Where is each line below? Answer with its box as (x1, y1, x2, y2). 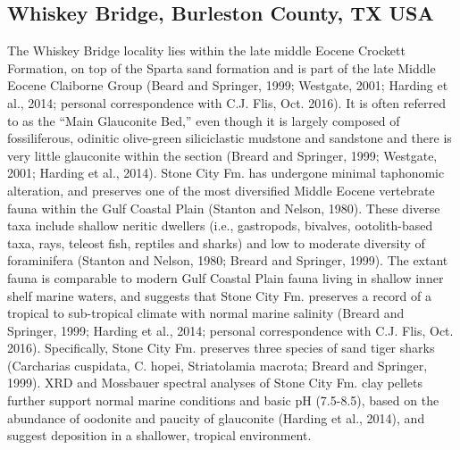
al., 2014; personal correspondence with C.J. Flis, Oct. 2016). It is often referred (7, 93, 446, 112)
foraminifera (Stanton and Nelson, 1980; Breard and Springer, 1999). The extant (7, 251, 448, 270)
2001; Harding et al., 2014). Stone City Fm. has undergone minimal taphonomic (7, 163, 445, 182)
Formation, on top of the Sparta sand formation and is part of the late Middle (7, 58, 436, 77)
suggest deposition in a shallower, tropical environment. (7, 426, 312, 445)
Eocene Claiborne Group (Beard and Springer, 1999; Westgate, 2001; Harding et (7, 76, 448, 95)
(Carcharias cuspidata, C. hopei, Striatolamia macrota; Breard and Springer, (7, 355, 428, 374)
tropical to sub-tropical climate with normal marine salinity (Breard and (7, 304, 405, 322)
